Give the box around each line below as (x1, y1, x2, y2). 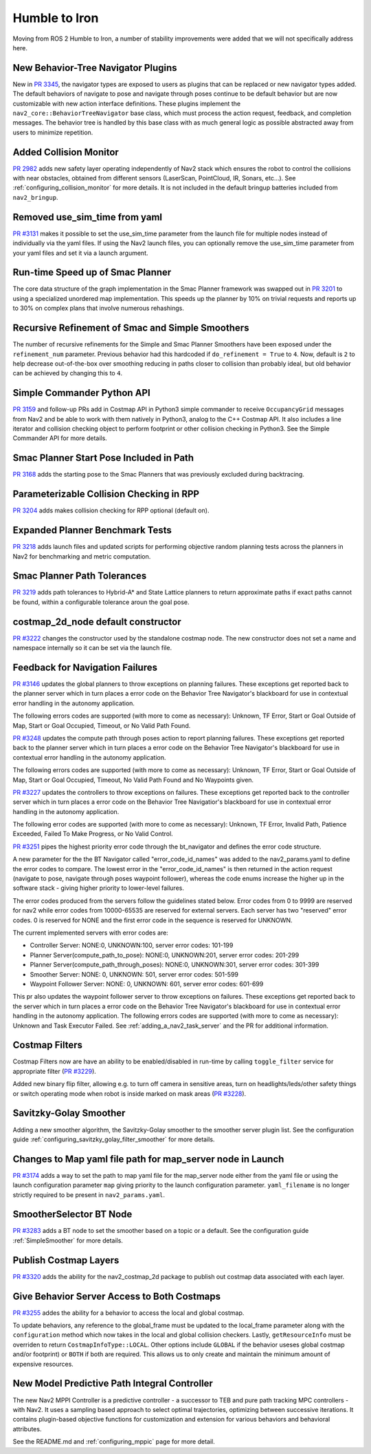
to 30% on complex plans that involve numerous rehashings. (12, 304, 185, 313)
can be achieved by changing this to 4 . (12, 369, 123, 377)
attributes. (12, 1424, 42, 1433)
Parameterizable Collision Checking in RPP (12, 488, 199, 500)
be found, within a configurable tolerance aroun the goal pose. (12, 598, 190, 606)
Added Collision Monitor (12, 146, 120, 158)
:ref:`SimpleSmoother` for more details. (12, 1236, 124, 1245)
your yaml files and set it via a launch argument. (12, 249, 148, 257)
